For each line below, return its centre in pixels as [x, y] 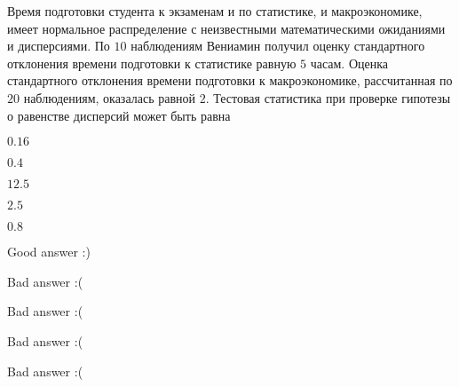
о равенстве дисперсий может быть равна [119, 115]
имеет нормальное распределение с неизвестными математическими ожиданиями [226, 28]
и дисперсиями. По [59, 46]
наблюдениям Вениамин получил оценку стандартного [278, 46]
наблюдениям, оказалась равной [109, 97]
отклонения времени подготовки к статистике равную [152, 63]
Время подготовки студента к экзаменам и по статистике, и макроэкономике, [215, 11]
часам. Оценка [349, 63]
